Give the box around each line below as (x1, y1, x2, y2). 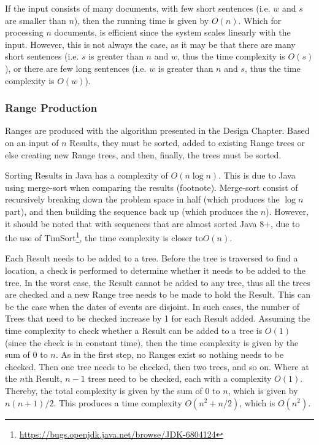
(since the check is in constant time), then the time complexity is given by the (5, 336, 299, 349)
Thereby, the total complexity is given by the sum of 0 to (5, 384, 220, 397)
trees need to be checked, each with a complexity (88, 372, 272, 385)
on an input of (5, 136, 59, 149)
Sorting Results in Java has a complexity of (5, 169, 168, 182)
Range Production (5, 100, 98, 115)
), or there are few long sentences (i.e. (5, 61, 147, 74)
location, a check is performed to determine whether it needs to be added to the (5, 263, 306, 276)
